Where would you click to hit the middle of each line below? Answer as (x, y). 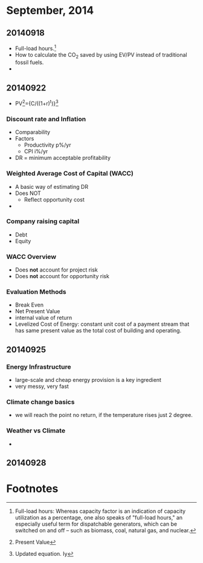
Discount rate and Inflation (46, 119)
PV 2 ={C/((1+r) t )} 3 (37, 103)
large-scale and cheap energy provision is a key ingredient (88, 380)
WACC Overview (31, 256)
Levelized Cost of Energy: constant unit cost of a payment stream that (102, 324)
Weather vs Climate (36, 431)
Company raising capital (43, 221)
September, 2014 (50, 11)
